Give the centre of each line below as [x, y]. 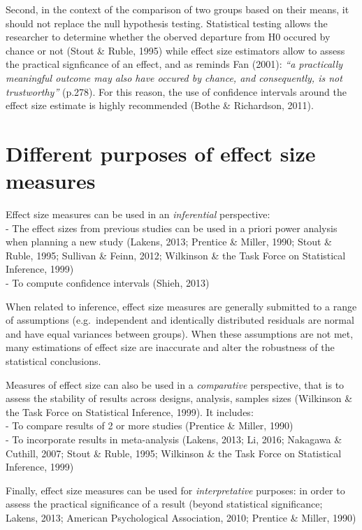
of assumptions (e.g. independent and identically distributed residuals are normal [180, 320]
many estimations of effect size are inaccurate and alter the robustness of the [170, 347]
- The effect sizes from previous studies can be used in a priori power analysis [172, 228]
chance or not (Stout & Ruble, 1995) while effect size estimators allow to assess [175, 50]
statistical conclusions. [53, 361]
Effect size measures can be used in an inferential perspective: [138, 214]
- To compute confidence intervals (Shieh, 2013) [108, 283]
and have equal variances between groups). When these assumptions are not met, [180, 333]
